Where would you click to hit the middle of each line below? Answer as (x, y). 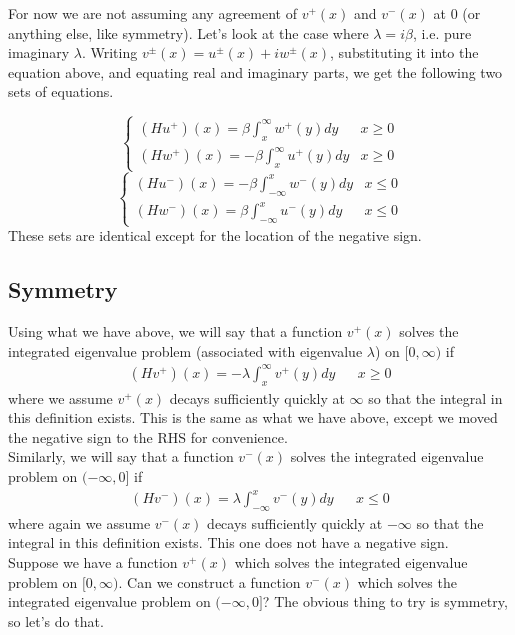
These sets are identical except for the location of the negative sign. (215, 235)
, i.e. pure (442, 32)
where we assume (60, 397)
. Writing (109, 52)
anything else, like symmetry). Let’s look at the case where (188, 32)
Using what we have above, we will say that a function (175, 331)
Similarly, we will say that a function (121, 456)
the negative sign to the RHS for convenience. (148, 436)
